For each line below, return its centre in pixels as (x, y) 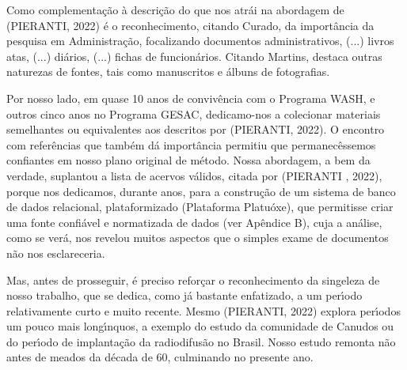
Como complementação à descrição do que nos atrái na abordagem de (175, 9)
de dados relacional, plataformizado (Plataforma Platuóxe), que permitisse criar (200, 207)
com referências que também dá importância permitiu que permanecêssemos (191, 144)
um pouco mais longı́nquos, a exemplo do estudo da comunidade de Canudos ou (200, 326)
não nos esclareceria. (56, 253)
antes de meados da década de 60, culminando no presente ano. (160, 357)
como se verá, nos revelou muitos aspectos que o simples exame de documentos (198, 238)
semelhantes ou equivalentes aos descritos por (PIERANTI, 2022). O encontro (196, 129)
